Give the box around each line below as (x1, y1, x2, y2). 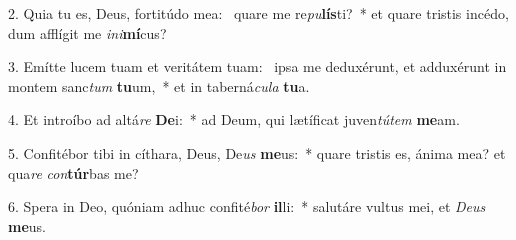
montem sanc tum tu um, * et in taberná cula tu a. (8, 75, 310, 96)
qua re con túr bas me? (8, 162, 139, 183)
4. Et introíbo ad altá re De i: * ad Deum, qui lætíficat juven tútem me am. (8, 109, 460, 130)
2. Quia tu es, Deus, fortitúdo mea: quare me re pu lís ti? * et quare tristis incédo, (8, 3, 509, 23)
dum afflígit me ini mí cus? (8, 22, 167, 43)
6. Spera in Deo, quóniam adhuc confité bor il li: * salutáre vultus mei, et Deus (8, 196, 486, 217)
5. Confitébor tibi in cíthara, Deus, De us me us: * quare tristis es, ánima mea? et (8, 142, 506, 163)
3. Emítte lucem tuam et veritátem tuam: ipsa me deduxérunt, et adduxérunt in (8, 56, 507, 77)
